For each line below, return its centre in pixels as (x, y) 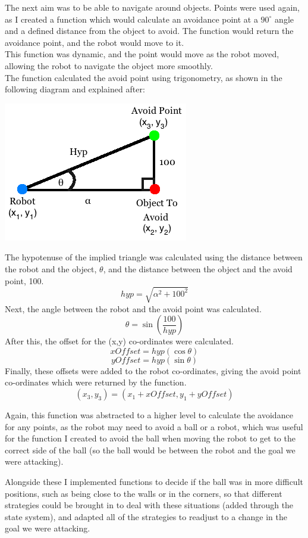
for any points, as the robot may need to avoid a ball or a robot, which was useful (154, 426)
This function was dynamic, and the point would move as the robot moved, (142, 54)
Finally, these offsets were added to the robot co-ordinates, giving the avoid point (153, 370)
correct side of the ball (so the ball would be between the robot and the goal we (150, 450)
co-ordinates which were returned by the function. (96, 382)
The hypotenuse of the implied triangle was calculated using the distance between (154, 257)
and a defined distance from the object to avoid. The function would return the (149, 31)
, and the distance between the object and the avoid (198, 268)
